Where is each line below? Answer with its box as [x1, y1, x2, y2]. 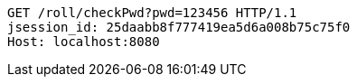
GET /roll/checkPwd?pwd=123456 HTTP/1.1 [7, 5, 297, 20]
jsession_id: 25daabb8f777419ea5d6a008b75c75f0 [7, 20, 351, 34]
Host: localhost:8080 [7, 34, 160, 49]
